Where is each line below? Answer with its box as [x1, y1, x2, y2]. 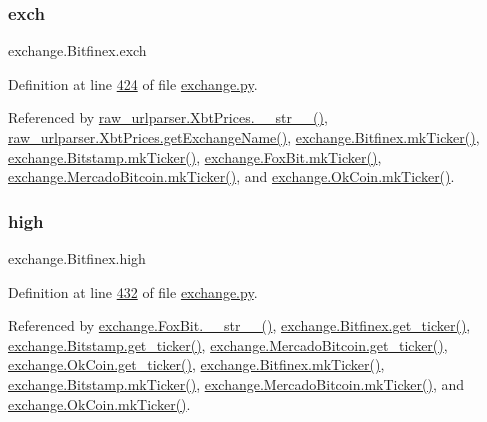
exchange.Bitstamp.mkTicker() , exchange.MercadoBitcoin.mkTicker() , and [8, 373, 464, 394]
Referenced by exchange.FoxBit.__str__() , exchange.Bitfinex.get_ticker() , [8, 315, 471, 336]
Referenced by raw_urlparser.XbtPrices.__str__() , [8, 107, 328, 128]
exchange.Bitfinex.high [8, 248, 146, 268]
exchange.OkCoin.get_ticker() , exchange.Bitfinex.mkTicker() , [8, 354, 385, 375]
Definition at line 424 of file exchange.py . [8, 73, 258, 94]
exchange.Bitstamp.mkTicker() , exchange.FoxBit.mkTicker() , [8, 146, 382, 167]
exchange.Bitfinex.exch [8, 40, 147, 61]
